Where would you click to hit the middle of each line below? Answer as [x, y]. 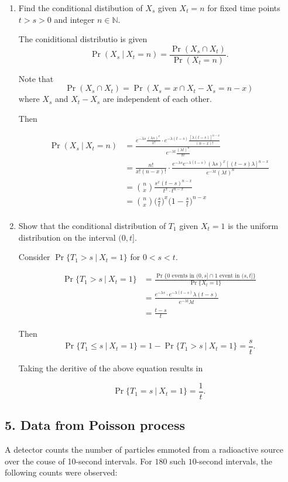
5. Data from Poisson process [95, 425]
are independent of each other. [157, 99]
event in [229, 276]
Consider [34, 257]
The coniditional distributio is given [83, 39]
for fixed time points [244, 8]
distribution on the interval [67, 237]
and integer [74, 19]
